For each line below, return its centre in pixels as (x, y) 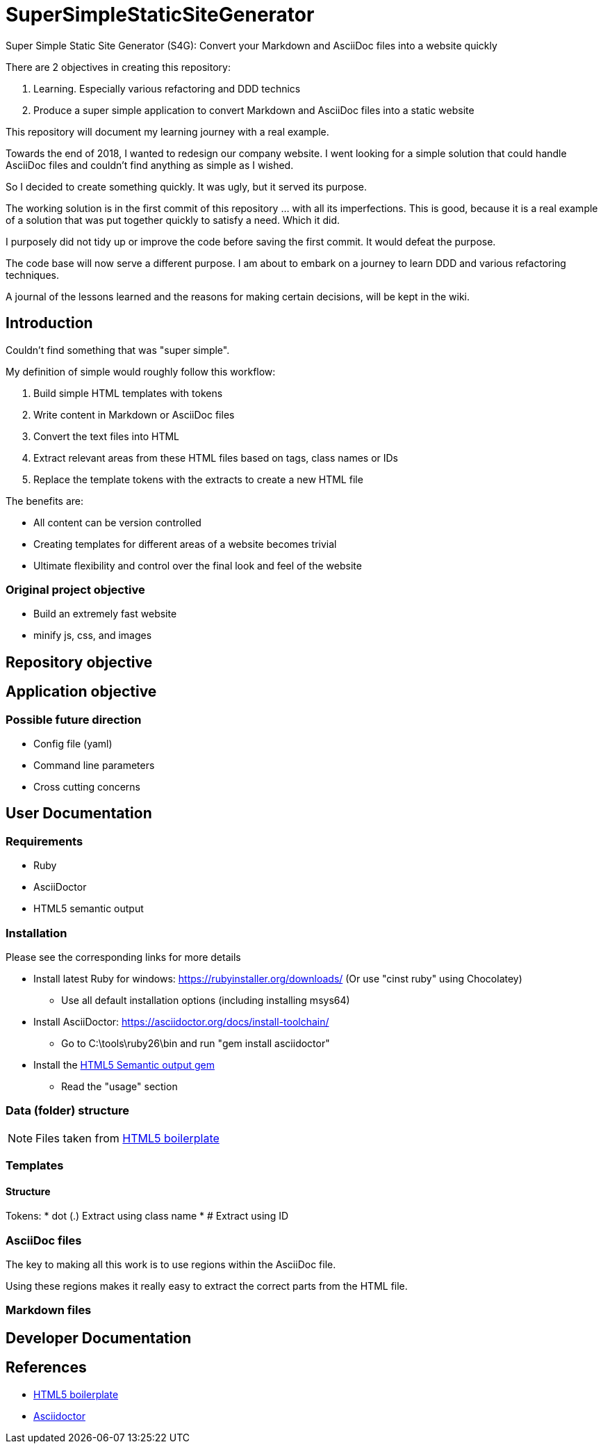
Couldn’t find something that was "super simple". (118, 350)
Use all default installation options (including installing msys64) (206, 1000)
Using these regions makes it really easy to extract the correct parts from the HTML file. (207, 1286)
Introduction (49, 323)
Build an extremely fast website (105, 614)
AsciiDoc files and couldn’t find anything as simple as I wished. (150, 165)
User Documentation (79, 813)
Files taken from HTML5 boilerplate (127, 1138)
